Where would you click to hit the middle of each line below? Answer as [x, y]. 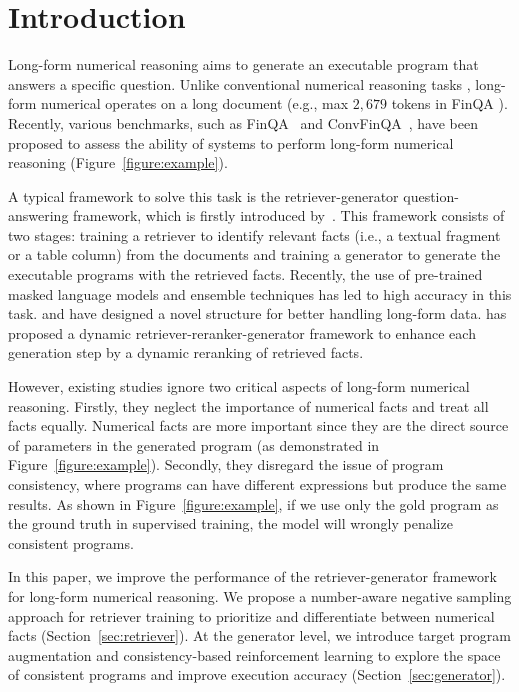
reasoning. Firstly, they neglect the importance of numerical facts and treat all [248, 405]
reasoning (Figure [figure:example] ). [118, 162]
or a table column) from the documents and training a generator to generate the [254, 254]
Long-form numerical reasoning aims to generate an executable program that [243, 64]
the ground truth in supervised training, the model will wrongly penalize [230, 523]
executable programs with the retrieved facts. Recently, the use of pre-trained [245, 274]
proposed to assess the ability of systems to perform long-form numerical [231, 142]
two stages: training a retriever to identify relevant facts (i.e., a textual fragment [254, 234]
